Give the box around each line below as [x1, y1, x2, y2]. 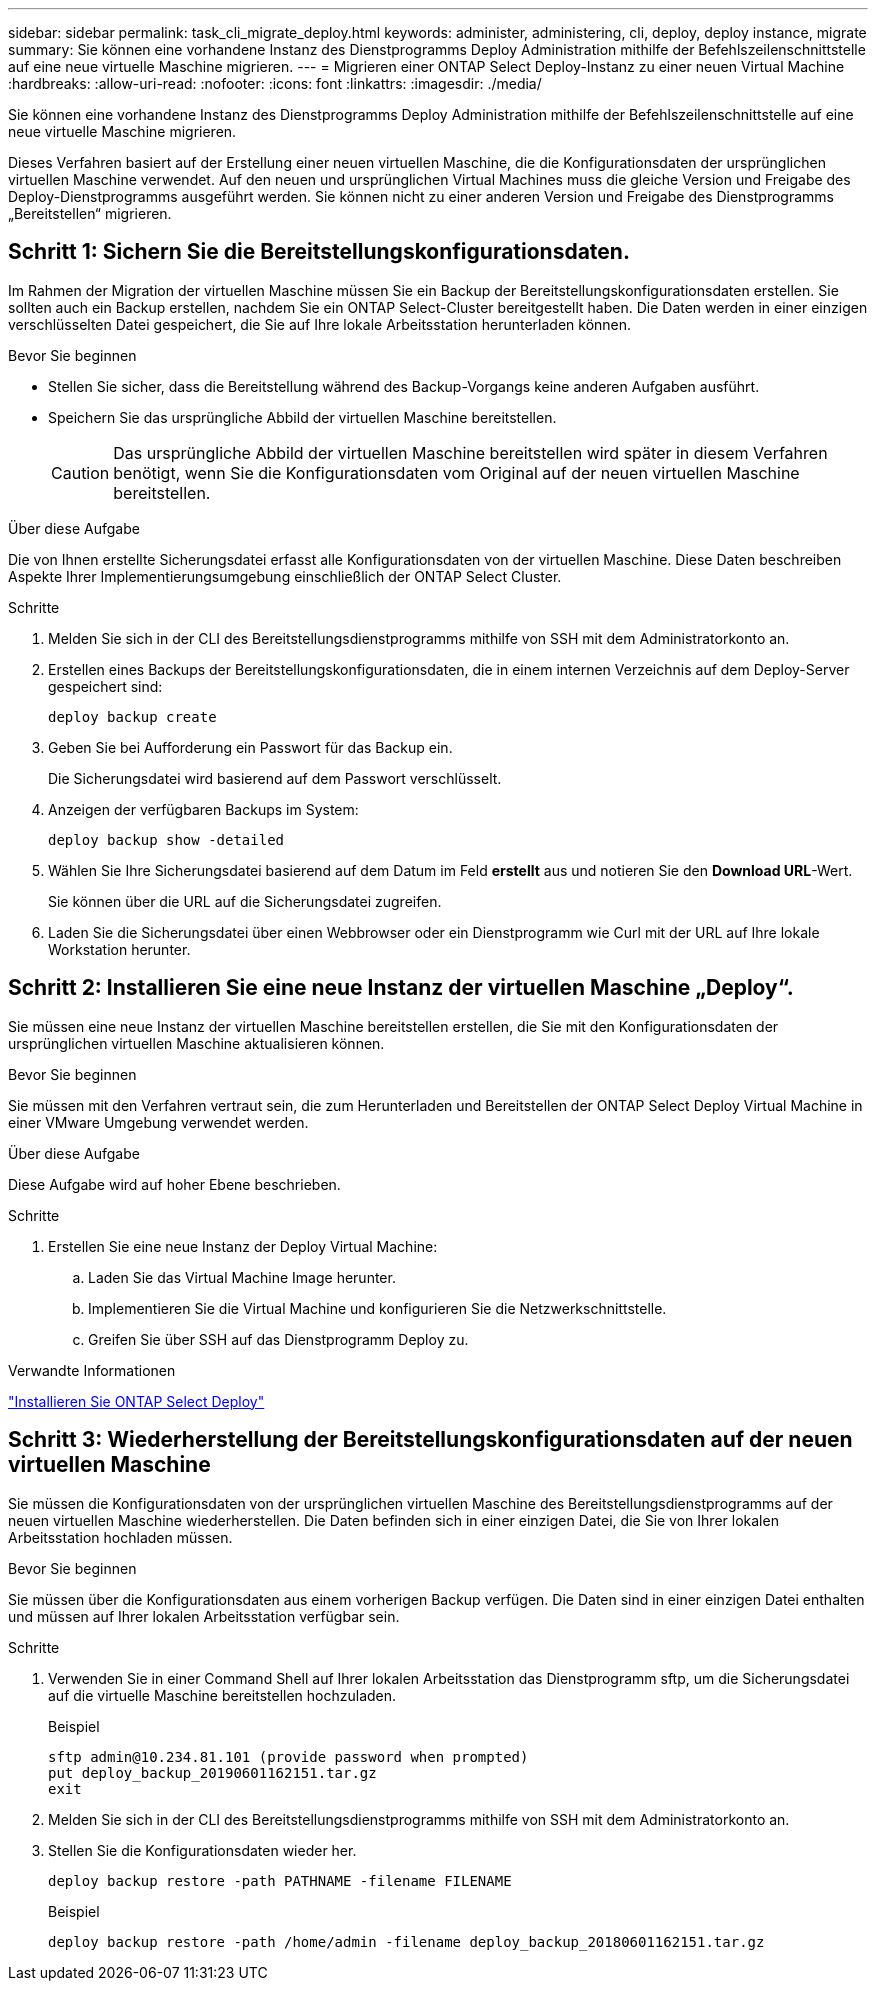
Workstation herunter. [48, 940, 191, 958]
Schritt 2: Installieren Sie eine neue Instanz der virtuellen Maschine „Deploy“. [8, 975, 794, 1001]
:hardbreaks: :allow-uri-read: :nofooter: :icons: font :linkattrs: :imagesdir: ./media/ [8, 75, 542, 92]
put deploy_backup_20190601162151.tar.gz [48, 1764, 377, 1781]
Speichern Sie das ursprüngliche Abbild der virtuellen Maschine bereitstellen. [48, 408, 557, 426]
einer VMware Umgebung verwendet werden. [8, 1113, 309, 1131]
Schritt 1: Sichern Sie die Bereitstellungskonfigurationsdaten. [8, 239, 630, 265]
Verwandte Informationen [8, 1361, 176, 1379]
